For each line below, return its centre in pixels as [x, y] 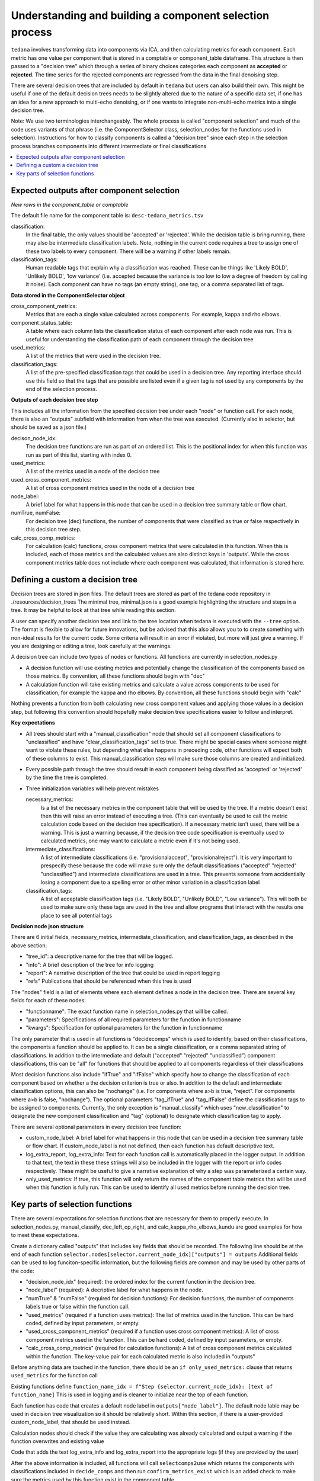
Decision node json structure [47, 927]
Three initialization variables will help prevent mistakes [92, 788]
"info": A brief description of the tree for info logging [90, 964]
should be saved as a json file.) [49, 427]
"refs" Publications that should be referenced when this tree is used [109, 981]
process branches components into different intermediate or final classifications [109, 146]
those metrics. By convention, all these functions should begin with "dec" [115, 676]
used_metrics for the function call [54, 1376]
